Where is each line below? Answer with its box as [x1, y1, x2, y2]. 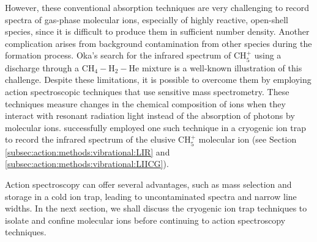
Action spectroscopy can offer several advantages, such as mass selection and [5, 177, 292, 190]
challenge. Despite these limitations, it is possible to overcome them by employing [5, 73, 311, 86]
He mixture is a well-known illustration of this [129, 61, 302, 74]
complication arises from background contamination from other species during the [5, 37, 312, 49]
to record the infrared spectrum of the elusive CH [5, 133, 191, 146]
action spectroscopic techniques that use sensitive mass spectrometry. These [5, 85, 289, 98]
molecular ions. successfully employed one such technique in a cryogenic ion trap [5, 121, 307, 133]
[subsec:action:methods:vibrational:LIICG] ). [5, 157, 169, 170]
